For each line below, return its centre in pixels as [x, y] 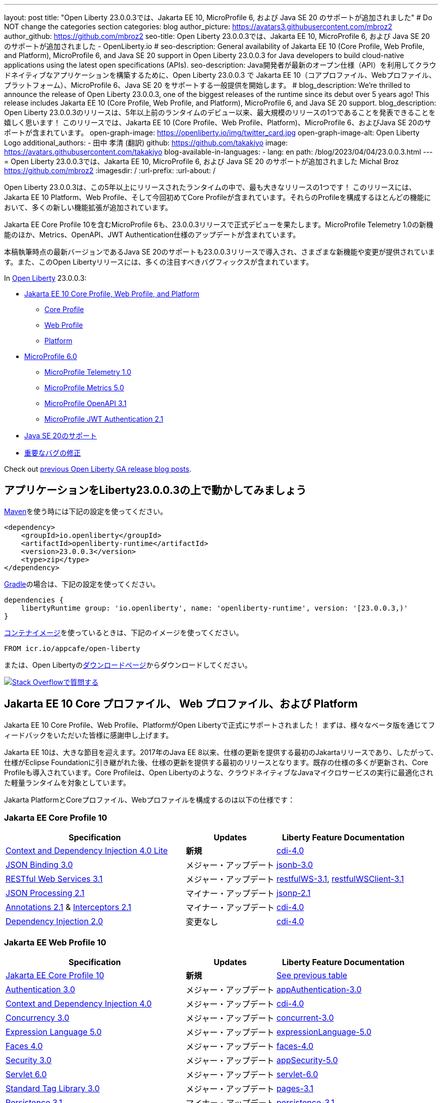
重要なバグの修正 [52, 453]
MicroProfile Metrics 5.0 [84, 388]
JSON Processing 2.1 [45, 893]
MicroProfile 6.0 [51, 356]
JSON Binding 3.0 [39, 865]
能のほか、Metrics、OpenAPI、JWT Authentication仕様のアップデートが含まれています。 [152, 235]
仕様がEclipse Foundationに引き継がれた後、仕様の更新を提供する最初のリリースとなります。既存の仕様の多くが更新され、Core [216, 762]
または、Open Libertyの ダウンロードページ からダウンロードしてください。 [128, 665]
